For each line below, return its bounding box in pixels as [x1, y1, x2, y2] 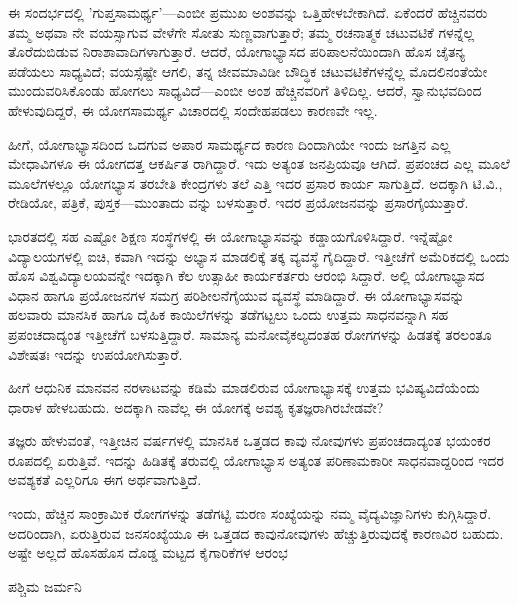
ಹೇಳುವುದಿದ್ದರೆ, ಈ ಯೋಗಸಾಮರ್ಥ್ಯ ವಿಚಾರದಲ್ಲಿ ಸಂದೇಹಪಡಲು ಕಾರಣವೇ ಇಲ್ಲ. [8, 99, 378, 120]
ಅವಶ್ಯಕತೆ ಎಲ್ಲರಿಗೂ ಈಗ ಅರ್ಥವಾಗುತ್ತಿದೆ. [8, 469, 202, 490]
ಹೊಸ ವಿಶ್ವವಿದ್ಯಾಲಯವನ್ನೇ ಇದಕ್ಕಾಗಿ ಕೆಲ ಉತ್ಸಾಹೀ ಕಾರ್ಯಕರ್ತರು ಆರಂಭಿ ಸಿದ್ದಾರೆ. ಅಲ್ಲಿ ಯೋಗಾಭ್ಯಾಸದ [8, 265, 485, 286]
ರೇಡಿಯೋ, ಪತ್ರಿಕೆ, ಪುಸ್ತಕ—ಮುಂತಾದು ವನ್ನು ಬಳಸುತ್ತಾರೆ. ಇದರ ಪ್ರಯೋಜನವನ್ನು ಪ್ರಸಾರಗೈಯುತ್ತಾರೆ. [8, 192, 469, 213]
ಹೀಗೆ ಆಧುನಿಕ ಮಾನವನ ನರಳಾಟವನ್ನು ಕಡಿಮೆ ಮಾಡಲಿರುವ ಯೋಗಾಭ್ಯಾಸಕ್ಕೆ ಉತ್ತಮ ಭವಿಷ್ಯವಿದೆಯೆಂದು [8, 377, 480, 398]
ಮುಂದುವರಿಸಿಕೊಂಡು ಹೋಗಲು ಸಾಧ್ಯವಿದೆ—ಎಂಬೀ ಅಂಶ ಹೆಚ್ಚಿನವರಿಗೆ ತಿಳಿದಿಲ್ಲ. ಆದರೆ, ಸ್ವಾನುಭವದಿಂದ [8, 80, 482, 101]
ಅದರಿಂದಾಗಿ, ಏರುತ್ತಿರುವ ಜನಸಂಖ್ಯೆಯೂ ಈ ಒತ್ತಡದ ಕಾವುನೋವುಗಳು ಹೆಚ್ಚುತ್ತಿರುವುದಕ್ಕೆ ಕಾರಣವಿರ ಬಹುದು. [8, 522, 504, 543]
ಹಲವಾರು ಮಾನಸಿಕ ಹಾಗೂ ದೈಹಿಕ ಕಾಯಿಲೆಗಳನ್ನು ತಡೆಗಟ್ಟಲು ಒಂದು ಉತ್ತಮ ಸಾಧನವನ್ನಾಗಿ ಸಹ [8, 304, 449, 325]
